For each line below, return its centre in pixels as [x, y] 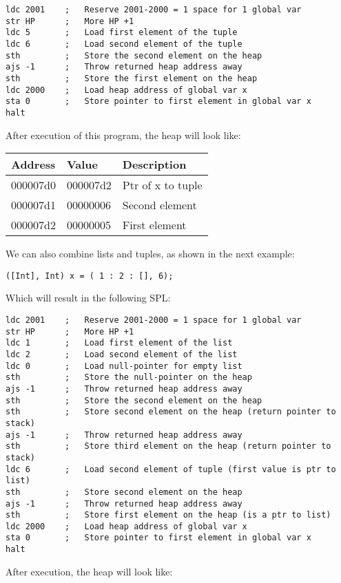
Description [154, 165]
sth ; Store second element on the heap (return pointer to [171, 412]
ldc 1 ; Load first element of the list [119, 343]
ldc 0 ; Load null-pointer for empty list [124, 366]
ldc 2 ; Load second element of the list [122, 354]
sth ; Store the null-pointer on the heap [129, 378]
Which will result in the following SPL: [88, 298]
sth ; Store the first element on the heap [132, 78]
